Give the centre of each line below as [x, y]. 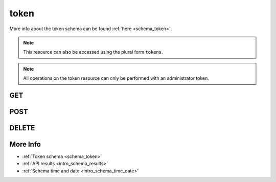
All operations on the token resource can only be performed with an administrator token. [116, 78]
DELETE [22, 128]
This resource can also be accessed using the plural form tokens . [93, 52]
